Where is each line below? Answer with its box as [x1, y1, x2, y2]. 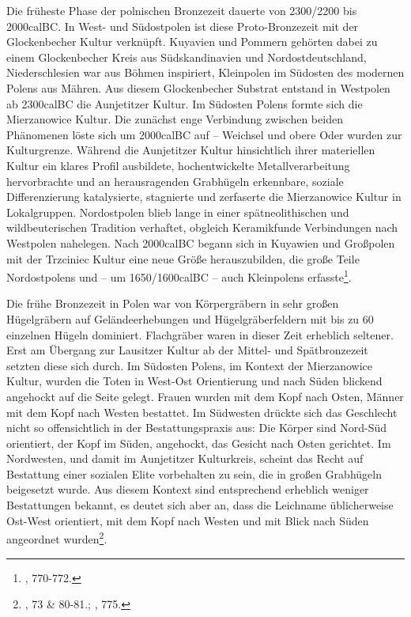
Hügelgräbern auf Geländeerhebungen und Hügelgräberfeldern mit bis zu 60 [6, 310, 374, 327]
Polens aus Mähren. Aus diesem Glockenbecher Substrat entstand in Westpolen [6, 79, 390, 96]
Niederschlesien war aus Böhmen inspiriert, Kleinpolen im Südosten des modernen [6, 64, 405, 81]
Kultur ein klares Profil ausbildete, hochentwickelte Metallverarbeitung [6, 157, 350, 173]
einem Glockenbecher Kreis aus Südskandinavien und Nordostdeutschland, [6, 48, 367, 65]
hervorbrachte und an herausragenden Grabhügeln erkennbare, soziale [6, 172, 344, 189]
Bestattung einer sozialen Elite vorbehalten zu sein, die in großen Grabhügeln [6, 465, 382, 482]
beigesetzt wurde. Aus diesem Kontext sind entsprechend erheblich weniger [6, 481, 369, 498]
